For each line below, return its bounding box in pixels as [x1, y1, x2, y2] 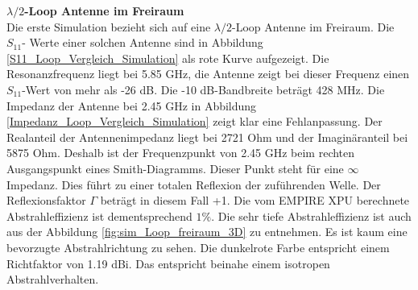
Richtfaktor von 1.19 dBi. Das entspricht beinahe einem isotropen [6, 255, 330, 271]
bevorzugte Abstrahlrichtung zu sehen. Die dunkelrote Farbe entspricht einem [6, 238, 390, 255]
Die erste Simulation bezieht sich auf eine [6, 18, 211, 35]
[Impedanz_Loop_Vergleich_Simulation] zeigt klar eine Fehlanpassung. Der [6, 113, 383, 130]
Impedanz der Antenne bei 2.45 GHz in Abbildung [6, 97, 257, 114]
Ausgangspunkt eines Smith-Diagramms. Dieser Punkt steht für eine [6, 159, 344, 176]
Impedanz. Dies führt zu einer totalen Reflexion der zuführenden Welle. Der [6, 176, 381, 193]
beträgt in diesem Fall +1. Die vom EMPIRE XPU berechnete [100, 192, 410, 209]
